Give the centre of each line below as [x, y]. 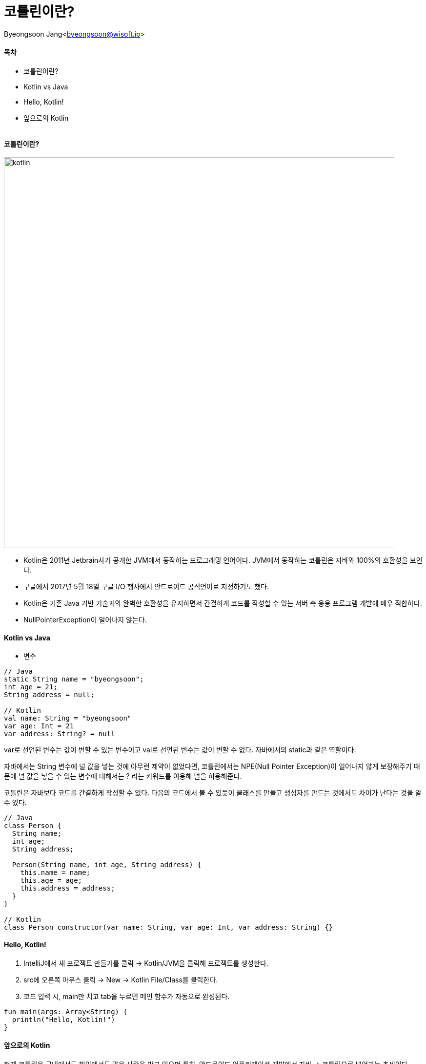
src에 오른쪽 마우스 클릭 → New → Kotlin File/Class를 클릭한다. [121, 979]
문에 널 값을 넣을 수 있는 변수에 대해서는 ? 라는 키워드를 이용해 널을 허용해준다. [123, 776]
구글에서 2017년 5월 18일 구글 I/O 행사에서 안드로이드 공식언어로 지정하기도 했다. [146, 587]
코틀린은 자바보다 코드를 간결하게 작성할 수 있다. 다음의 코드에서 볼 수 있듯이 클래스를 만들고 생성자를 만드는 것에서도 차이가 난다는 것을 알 [213, 793]
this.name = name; [55, 873]
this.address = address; [68, 888]
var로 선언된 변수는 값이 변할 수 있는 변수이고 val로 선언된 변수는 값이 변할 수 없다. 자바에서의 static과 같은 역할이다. [180, 750]
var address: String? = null [60, 734]
